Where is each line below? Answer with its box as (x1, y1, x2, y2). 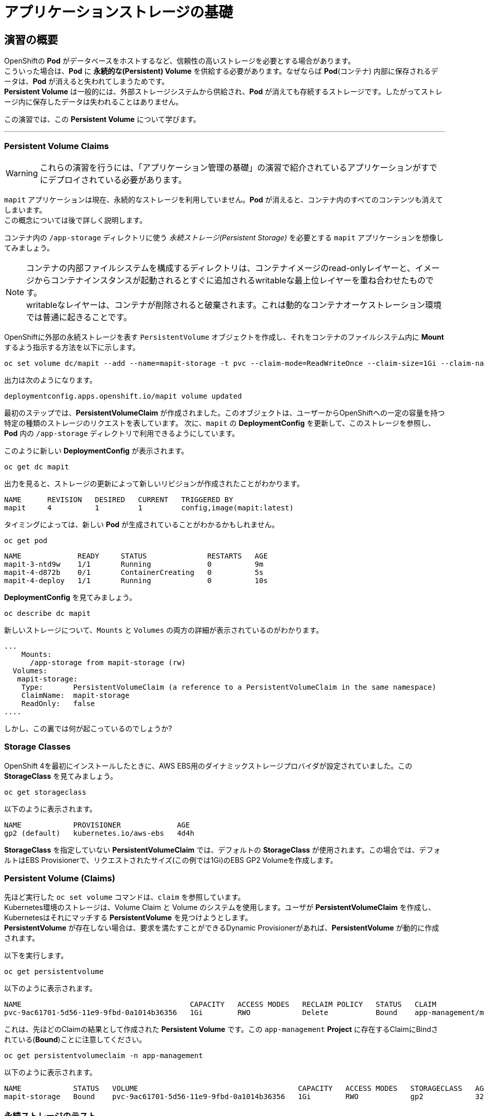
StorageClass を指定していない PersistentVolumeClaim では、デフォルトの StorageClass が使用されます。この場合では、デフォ (4, 845, 441, 854)
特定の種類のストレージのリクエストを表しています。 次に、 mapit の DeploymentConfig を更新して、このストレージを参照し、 (4, 418, 435, 427)
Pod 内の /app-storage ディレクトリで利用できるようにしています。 (4, 428, 239, 438)
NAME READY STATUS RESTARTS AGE (4, 551, 268, 560)
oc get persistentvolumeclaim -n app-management (4, 1051, 203, 1060)
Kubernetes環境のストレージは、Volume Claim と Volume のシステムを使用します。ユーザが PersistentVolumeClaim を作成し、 (4, 903, 436, 912)
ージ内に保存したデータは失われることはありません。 (4, 97, 183, 107)
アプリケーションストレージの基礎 (4, 4, 233, 21)
